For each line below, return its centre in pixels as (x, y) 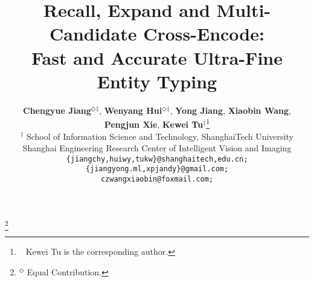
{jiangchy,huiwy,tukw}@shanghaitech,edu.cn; (157, 159)
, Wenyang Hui (131, 110)
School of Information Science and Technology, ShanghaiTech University (160, 136)
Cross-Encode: (204, 34)
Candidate (93, 34)
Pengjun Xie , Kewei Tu (154, 124)
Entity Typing (157, 81)
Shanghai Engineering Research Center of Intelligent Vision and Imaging (157, 148)
